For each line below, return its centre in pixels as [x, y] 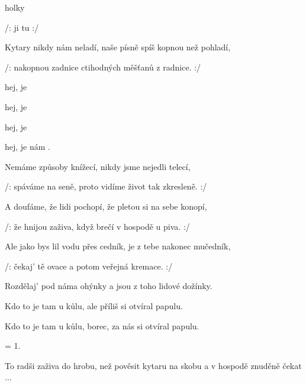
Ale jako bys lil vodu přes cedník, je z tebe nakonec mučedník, [118, 246]
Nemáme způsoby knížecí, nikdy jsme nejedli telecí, [98, 166]
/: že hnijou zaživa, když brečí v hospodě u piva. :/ [97, 226]
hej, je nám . [28, 147]
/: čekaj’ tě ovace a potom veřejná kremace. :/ [89, 266]
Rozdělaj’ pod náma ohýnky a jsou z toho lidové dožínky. [109, 286]
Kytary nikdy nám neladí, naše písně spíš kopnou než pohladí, [118, 47]
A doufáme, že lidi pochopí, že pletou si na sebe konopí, [106, 206]
